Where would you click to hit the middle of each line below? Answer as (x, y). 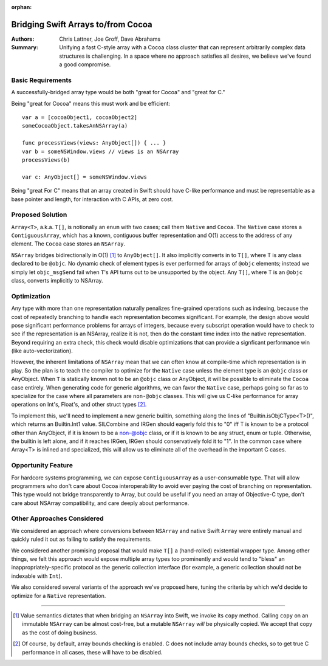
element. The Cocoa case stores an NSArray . (68, 244)
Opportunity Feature (42, 465)
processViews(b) (46, 160)
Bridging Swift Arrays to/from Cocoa (82, 24)
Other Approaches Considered (57, 518)
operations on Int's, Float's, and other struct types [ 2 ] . (79, 405)
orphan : (22, 7)
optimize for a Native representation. (59, 596)
